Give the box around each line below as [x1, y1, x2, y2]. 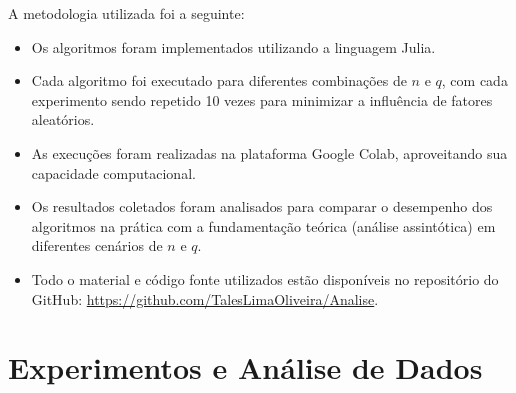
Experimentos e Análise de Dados [8, 347, 483, 388]
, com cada [441, 70, 508, 91]
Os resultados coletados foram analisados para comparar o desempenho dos [31, 196, 493, 217]
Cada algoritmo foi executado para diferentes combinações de [31, 70, 407, 91]
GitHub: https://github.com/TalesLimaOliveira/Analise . [31, 288, 379, 309]
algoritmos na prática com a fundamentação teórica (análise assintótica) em [31, 215, 496, 236]
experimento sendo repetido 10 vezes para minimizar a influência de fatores [31, 89, 493, 110]
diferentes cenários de [31, 235, 163, 256]
